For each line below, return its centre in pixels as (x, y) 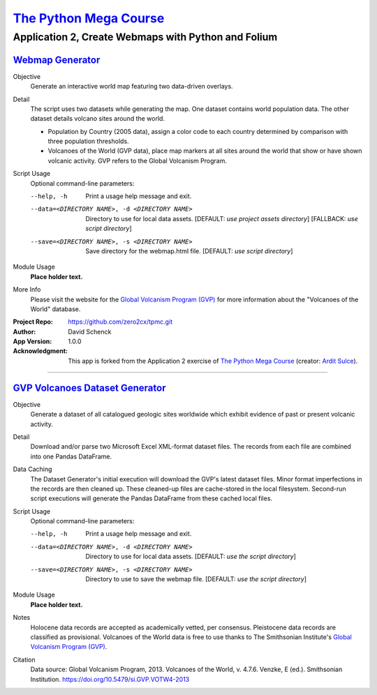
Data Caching (32, 469)
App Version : (32, 341)
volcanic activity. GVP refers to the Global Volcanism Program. (137, 160)
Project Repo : (33, 322)
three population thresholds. (88, 141)
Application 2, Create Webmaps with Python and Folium (145, 37)
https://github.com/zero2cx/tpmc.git (120, 322)
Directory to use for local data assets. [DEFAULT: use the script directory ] (191, 556)
